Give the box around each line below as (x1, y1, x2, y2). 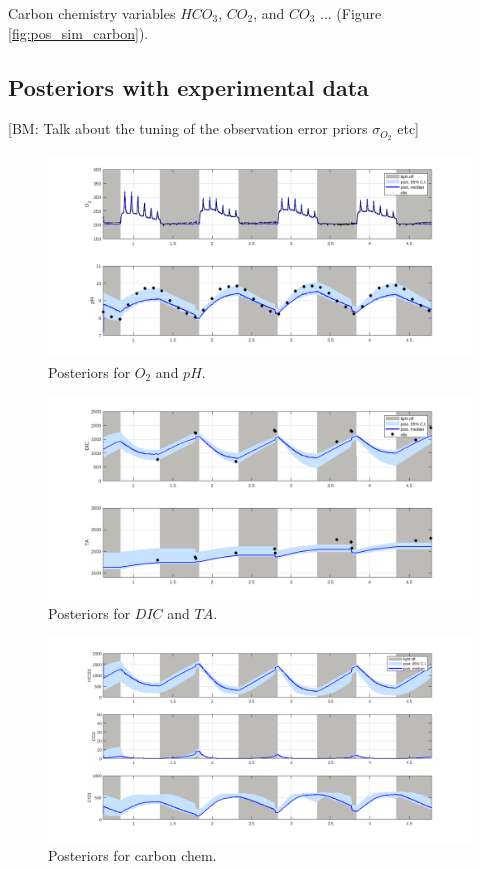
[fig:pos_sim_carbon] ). (8, 22, 149, 43)
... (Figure (320, 3, 382, 23)
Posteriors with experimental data (8, 71, 369, 102)
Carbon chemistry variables (8, 3, 176, 23)
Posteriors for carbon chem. (48, 845, 217, 866)
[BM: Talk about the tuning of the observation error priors (8, 118, 368, 139)
